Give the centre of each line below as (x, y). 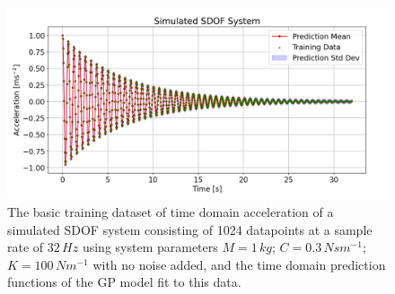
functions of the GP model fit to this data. (124, 282)
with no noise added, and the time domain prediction (239, 264)
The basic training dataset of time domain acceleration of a (171, 212)
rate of (26, 247)
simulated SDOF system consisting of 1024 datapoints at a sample (190, 229)
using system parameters (150, 247)
